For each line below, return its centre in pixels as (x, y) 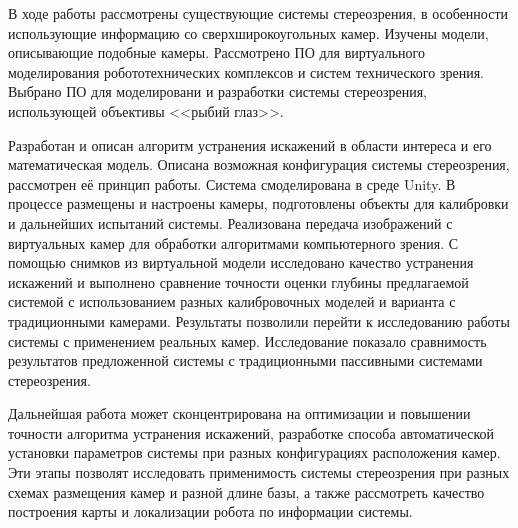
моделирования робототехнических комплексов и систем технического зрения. (246, 71)
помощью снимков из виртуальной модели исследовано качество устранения (241, 262)
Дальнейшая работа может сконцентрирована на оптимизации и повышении (239, 413)
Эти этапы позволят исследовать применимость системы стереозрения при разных (259, 472)
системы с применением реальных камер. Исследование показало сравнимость (247, 340)
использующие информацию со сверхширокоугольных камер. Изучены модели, (248, 32)
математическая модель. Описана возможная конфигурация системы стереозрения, (259, 164)
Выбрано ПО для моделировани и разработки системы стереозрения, (218, 91)
